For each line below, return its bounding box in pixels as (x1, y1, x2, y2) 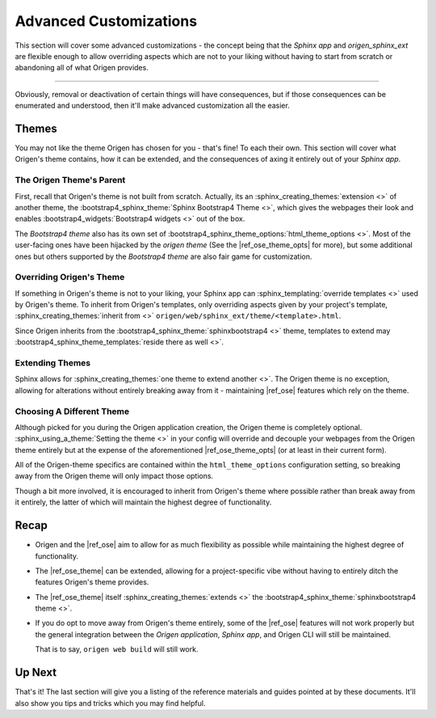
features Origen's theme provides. (35, 577, 149, 587)
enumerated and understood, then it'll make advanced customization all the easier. (15, 101, 290, 111)
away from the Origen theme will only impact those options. (15, 471, 214, 481)
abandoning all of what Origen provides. (15, 63, 149, 73)
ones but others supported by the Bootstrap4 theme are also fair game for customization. (15, 251, 312, 261)
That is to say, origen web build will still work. (35, 644, 199, 654)
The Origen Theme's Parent (15, 175, 126, 186)
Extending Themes (15, 357, 91, 368)
